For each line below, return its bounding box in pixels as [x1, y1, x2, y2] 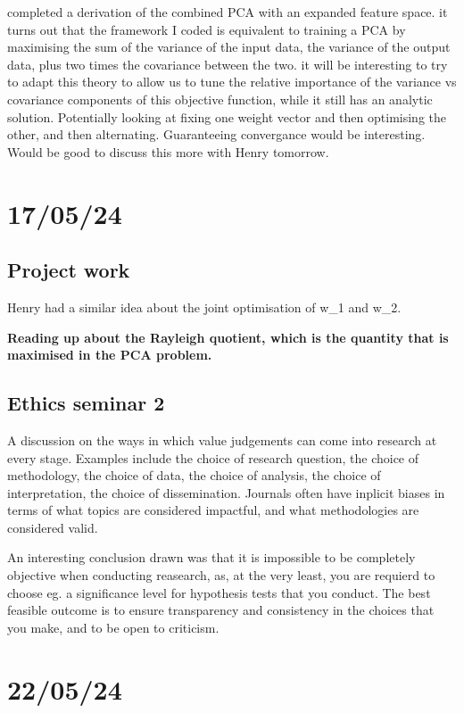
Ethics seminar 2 [7, 389, 165, 417]
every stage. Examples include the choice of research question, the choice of [7, 448, 419, 467]
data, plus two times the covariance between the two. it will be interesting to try [7, 54, 448, 73]
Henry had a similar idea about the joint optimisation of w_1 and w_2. [7, 297, 402, 316]
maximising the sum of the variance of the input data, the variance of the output [7, 37, 451, 56]
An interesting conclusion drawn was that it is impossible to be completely [7, 548, 416, 567]
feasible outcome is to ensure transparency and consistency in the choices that [7, 601, 435, 619]
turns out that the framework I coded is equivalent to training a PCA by [7, 20, 406, 38]
